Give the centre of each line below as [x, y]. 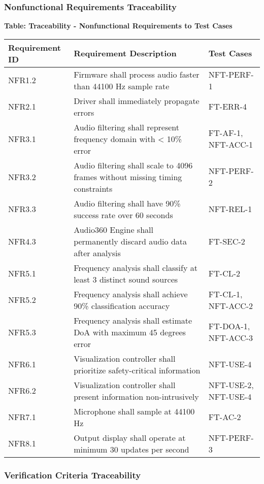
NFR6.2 [22, 391]
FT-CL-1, [225, 294]
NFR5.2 [22, 300]
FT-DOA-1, [229, 326]
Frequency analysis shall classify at [136, 267]
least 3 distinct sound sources [126, 279]
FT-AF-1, [226, 133]
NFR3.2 [22, 177]
